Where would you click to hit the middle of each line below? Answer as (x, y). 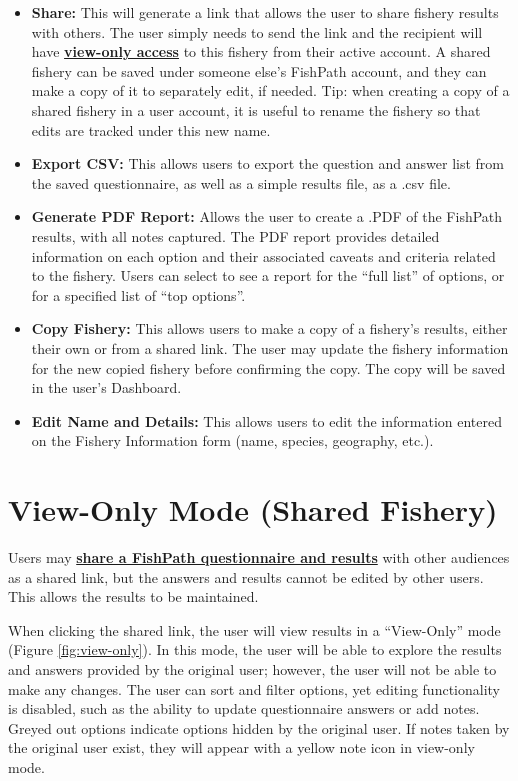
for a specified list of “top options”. (138, 294)
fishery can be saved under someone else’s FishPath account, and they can (259, 70)
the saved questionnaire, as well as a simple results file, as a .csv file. (241, 182)
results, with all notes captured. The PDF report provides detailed (235, 235)
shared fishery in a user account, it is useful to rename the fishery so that (256, 109)
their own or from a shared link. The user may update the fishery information (270, 347)
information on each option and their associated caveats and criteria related (263, 255)
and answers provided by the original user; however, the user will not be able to (252, 668)
